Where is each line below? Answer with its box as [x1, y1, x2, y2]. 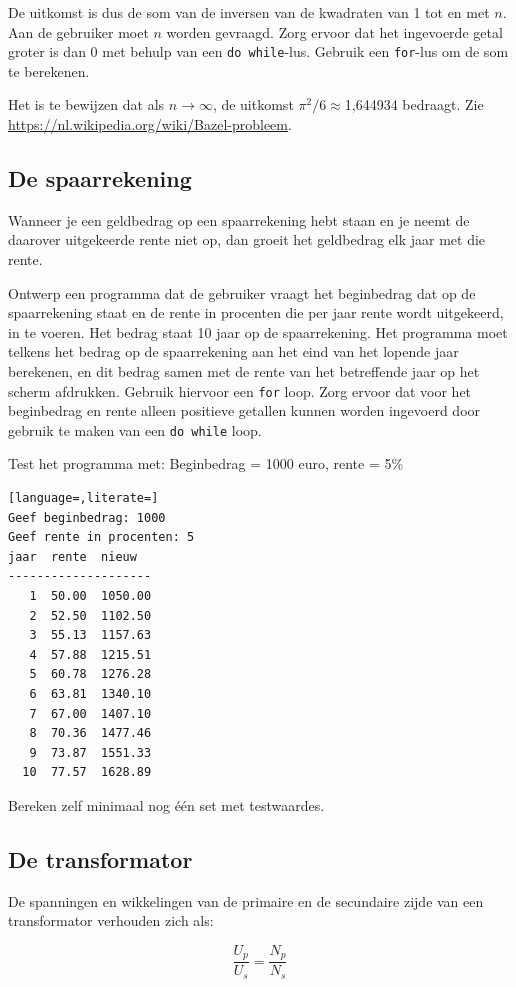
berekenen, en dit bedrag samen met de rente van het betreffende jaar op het [8, 360, 480, 381]
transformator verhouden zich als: [8, 910, 214, 931]
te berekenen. [8, 60, 90, 81]
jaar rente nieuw [8, 549, 137, 564]
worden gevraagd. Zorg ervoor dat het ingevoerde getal [166, 21, 503, 42]
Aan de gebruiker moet [8, 21, 149, 42]
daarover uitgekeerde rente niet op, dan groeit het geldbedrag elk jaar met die [8, 229, 486, 250]
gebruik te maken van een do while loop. [8, 419, 262, 440]
